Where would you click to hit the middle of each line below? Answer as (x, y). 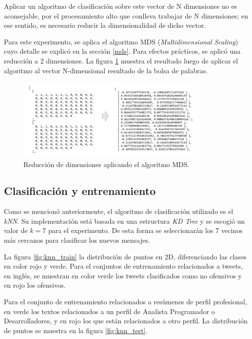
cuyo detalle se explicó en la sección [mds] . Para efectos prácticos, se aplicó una (122, 51)
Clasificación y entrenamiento (80, 191)
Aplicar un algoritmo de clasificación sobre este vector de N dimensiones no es (121, 6)
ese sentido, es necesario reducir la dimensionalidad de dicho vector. (105, 25)
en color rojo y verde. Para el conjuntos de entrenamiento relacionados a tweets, (123, 266)
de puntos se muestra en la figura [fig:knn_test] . (76, 330)
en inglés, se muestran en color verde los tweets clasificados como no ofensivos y (123, 275)
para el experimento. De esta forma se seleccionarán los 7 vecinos (145, 230)
